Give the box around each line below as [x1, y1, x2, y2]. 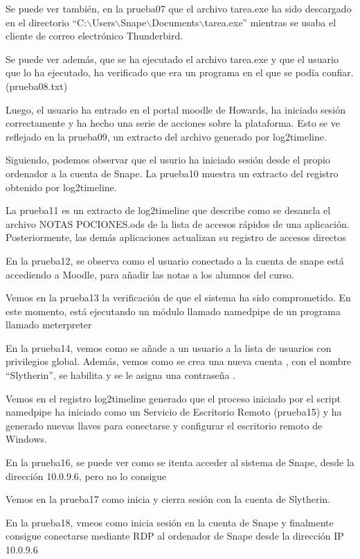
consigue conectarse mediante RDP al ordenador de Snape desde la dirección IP [6, 529, 344, 543]
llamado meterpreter [6, 317, 92, 332]
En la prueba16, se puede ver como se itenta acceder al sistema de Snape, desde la [6, 455, 354, 470]
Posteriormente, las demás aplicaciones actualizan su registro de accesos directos [6, 230, 346, 245]
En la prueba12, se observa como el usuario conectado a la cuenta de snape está [6, 253, 344, 267]
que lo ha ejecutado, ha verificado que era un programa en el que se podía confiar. [6, 65, 354, 80]
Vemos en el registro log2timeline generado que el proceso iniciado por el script [6, 391, 341, 405]
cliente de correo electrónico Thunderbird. [6, 28, 183, 43]
